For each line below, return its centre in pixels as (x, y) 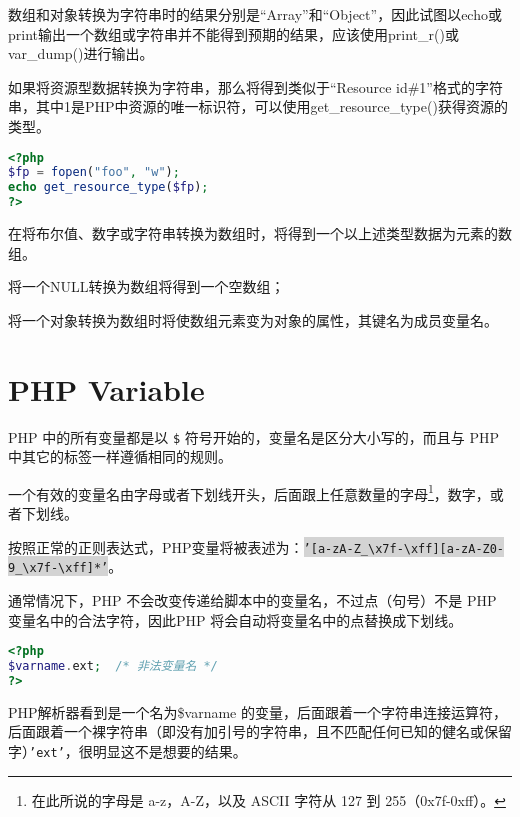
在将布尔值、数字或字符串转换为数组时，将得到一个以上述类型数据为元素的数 (260, 233)
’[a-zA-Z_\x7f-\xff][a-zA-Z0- (404, 548)
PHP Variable (106, 388)
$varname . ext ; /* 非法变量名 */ (113, 666)
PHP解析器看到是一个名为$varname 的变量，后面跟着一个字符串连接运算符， (257, 711)
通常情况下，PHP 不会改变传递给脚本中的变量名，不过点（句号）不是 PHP (252, 599)
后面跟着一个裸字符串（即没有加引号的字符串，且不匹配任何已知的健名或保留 (260, 731)
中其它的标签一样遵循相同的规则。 (120, 456)
